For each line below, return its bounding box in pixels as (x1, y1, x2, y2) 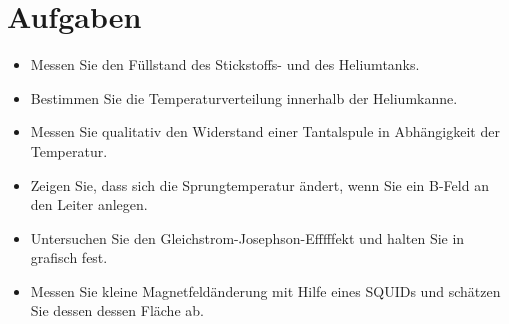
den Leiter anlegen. (30, 194, 148, 215)
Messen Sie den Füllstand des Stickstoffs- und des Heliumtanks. (30, 54, 420, 75)
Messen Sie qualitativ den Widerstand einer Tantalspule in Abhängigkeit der (30, 121, 500, 142)
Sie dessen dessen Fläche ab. (30, 300, 204, 321)
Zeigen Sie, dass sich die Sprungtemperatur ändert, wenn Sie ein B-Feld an (30, 174, 489, 195)
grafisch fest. (30, 247, 108, 268)
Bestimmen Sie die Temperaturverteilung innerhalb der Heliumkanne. (30, 87, 458, 108)
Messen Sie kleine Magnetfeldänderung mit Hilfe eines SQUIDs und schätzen (30, 280, 501, 301)
